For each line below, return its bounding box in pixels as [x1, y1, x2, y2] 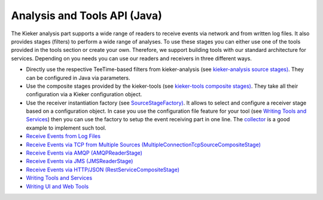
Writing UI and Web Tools [26, 183, 89, 190]
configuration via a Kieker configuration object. [26, 91, 142, 98]
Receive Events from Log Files [26, 133, 101, 140]
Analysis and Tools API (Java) [11, 9, 163, 22]
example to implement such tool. [26, 124, 106, 131]
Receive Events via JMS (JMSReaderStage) [26, 158, 133, 165]
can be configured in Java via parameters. [26, 74, 131, 81]
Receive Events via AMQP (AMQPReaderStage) [26, 149, 143, 156]
